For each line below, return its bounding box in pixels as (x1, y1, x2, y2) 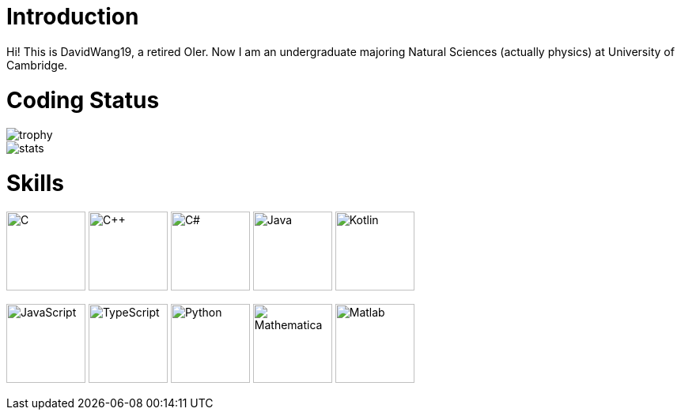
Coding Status (6, 86, 160, 114)
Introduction (6, 3, 139, 30)
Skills (6, 170, 65, 197)
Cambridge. (6, 58, 68, 72)
